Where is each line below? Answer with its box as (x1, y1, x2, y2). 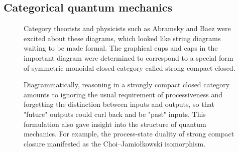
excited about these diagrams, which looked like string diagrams (24, 33, 221, 43)
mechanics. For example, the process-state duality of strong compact (24, 128, 234, 139)
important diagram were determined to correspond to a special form (24, 52, 233, 63)
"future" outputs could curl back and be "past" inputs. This (24, 108, 206, 119)
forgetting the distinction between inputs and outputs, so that (24, 99, 214, 109)
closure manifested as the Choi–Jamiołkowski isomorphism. (24, 138, 206, 148)
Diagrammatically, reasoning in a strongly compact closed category (24, 79, 230, 90)
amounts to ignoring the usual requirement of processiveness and (24, 89, 223, 99)
